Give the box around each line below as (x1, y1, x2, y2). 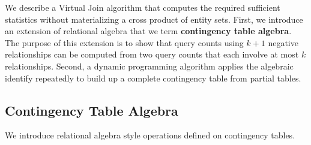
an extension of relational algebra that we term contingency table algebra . (5, 25, 292, 37)
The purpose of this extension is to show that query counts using (5, 36, 244, 49)
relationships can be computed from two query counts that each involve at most (5, 48, 299, 61)
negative (268, 36, 298, 49)
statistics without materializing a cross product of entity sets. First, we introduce (5, 13, 303, 25)
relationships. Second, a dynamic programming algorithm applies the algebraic (5, 59, 294, 72)
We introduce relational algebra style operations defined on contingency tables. (5, 129, 295, 141)
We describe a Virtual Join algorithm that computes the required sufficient (5, 1, 280, 13)
